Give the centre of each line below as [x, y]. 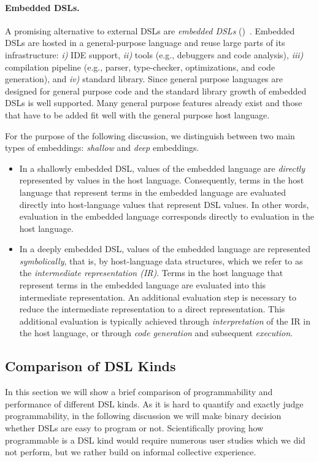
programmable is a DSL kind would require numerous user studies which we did [155, 440]
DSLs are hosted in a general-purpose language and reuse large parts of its [145, 43]
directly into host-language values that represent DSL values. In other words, [164, 204]
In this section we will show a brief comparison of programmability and [139, 392]
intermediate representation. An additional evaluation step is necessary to [158, 297]
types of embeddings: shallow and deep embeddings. [102, 148]
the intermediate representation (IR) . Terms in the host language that [151, 273]
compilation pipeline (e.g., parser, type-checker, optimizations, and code [140, 67]
